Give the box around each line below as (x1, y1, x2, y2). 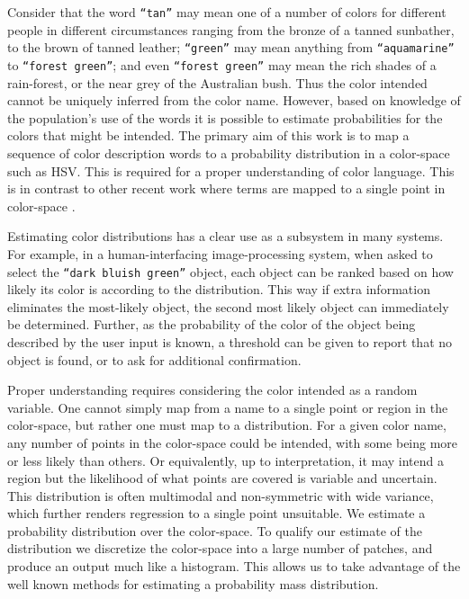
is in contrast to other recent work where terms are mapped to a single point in (7, 179, 446, 198)
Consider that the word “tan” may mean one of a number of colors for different (7, 3, 446, 21)
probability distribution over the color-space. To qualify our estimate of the (7, 521, 422, 540)
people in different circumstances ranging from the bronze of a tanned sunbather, (7, 20, 455, 39)
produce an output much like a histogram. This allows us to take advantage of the (7, 557, 461, 576)
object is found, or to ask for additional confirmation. (7, 350, 302, 369)
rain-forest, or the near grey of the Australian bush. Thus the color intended (7, 73, 428, 92)
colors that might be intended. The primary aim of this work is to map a (7, 126, 410, 145)
